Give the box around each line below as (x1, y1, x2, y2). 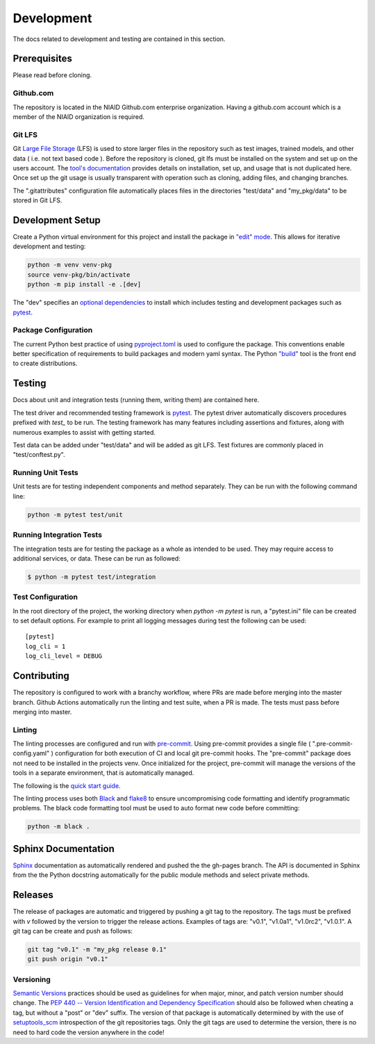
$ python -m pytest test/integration (27, 572, 156, 581)
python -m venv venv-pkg (27, 261, 112, 269)
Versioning (12, 974, 51, 984)
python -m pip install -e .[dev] (27, 280, 142, 289)
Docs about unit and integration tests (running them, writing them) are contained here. (12, 396, 260, 404)
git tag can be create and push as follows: (12, 926, 133, 935)
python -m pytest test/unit (27, 511, 123, 518)
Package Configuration (12, 326, 93, 335)
